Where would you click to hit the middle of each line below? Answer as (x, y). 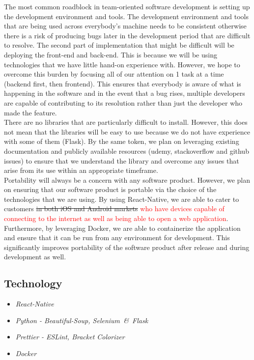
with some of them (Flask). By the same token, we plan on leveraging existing (122, 141)
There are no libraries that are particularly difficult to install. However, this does (126, 122)
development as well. (35, 257)
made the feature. (30, 112)
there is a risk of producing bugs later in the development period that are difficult (127, 35)
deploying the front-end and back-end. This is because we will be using (111, 54)
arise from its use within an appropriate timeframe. (81, 170)
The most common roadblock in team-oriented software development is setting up (127, 6)
